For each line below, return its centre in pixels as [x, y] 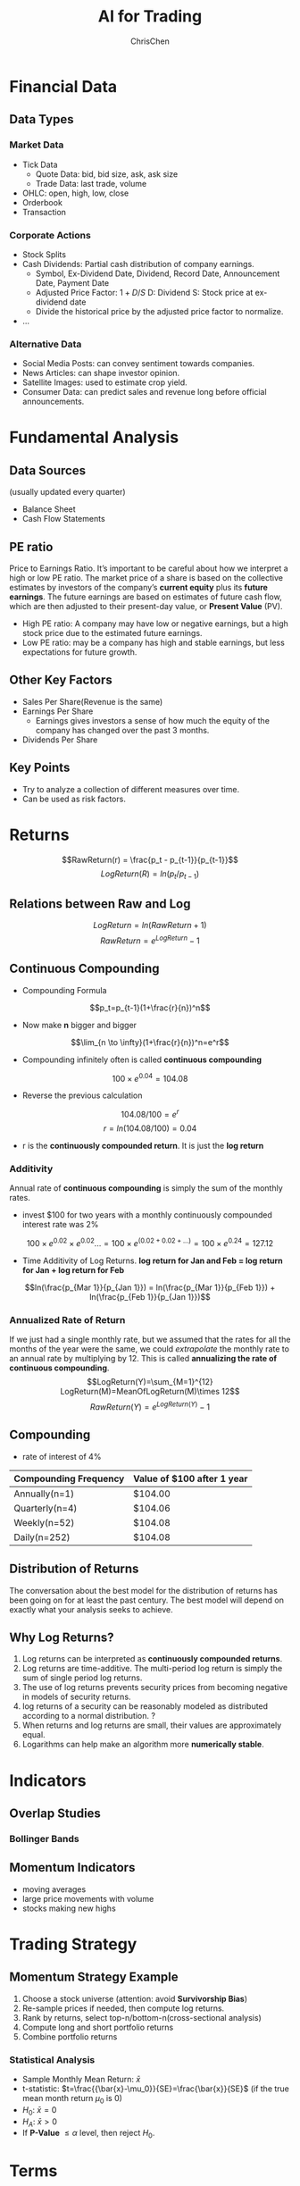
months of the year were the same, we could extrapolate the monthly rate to [150, 1349]
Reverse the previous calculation [82, 1095]
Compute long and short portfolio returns [98, 2027]
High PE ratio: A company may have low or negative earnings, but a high [155, 624]
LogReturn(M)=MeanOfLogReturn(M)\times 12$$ [150, 1392]
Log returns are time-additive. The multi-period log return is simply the [152, 1669]
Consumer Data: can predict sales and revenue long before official [144, 392]
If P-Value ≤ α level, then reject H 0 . [88, 2134]
